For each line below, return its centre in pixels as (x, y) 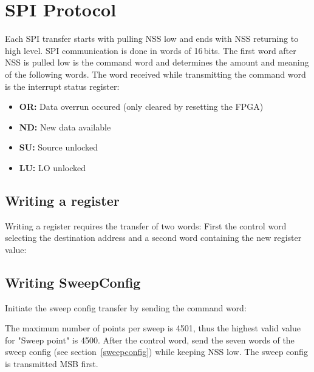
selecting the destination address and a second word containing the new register (153, 238)
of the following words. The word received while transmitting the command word (155, 74)
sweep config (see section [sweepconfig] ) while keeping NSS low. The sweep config (156, 352)
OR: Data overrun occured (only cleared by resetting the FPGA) (141, 107)
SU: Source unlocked (59, 147)
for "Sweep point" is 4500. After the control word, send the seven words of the (150, 340)
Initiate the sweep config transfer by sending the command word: (126, 307)
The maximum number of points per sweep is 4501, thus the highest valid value (153, 328)
